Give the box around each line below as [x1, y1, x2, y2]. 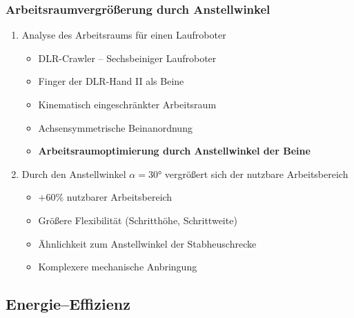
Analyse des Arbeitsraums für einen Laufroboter [21, 28, 226, 42]
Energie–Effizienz [6, 293, 130, 315]
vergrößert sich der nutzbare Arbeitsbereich [164, 166, 348, 181]
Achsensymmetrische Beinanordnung [38, 120, 193, 135]
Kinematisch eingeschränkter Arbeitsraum [38, 97, 217, 111]
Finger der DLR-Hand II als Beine [38, 74, 184, 88]
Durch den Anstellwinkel [21, 166, 126, 181]
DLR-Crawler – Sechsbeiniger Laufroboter [38, 50, 217, 65]
